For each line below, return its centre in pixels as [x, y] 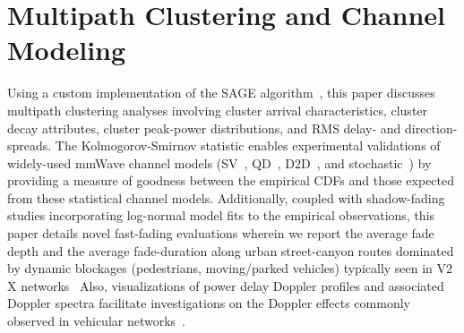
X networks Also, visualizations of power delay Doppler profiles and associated [226, 285]
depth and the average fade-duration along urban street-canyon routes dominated [231, 250]
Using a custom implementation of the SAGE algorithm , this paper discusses [221, 93]
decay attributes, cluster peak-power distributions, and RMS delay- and [204, 128]
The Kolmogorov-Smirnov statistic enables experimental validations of [248, 145]
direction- [431, 128]
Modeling [67, 50]
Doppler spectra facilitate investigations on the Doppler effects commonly [209, 303]
